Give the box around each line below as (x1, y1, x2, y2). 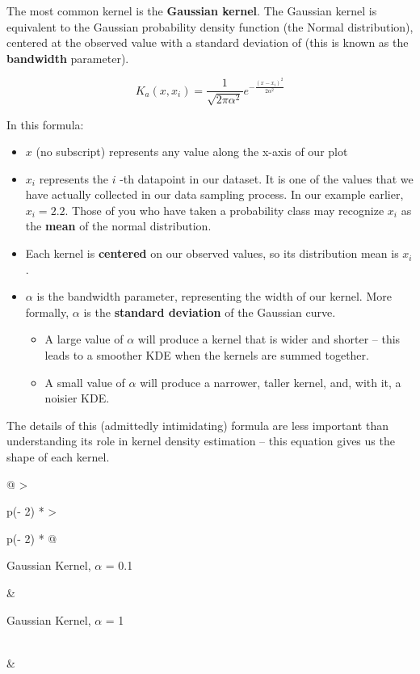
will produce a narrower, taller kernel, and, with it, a (140, 373, 401, 390)
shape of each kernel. (6, 449, 110, 465)
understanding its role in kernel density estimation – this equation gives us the (6, 432, 395, 449)
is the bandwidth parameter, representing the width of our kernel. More (36, 288, 392, 305)
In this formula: (6, 116, 84, 133)
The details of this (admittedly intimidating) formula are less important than (6, 416, 388, 433)
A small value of (44, 373, 125, 390)
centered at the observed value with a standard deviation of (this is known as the (6, 34, 409, 51)
